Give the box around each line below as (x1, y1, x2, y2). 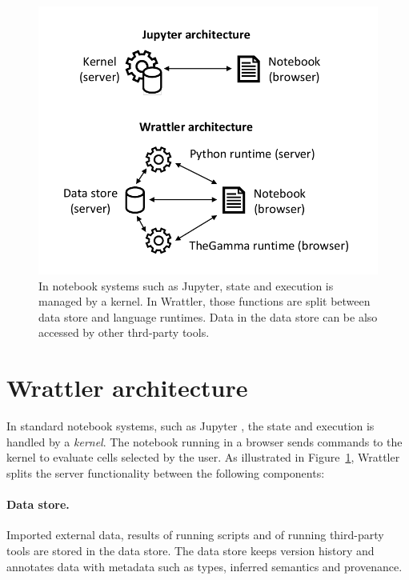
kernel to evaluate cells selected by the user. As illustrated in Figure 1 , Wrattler (6, 449, 400, 466)
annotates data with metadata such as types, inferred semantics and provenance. (6, 558, 403, 574)
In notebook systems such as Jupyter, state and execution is (38, 277, 334, 294)
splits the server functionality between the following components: (6, 464, 325, 481)
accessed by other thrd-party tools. (38, 324, 210, 341)
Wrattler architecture (6, 371, 248, 404)
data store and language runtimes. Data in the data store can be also (38, 308, 378, 325)
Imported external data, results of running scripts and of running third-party (6, 526, 384, 543)
